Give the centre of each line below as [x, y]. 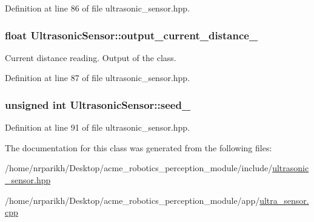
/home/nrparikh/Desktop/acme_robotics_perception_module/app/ [132, 200]
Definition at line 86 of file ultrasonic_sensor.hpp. [98, 8]
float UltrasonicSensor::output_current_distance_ [132, 35]
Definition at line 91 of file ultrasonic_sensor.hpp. [98, 127]
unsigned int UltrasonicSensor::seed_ [98, 104]
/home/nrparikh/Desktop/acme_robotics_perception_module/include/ [139, 168]
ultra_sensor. [284, 200]
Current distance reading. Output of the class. [91, 57]
